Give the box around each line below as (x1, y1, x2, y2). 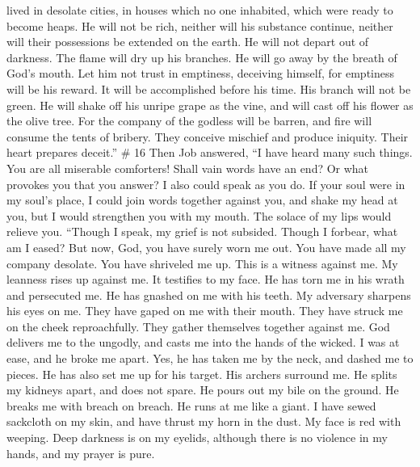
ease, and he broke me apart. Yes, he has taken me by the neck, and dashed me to (6, 350, 414, 367)
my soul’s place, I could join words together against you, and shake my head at (6, 191, 398, 208)
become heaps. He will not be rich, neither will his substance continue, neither (6, 17, 393, 34)
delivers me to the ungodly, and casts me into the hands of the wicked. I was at (6, 334, 400, 351)
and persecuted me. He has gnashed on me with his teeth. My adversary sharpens (6, 286, 411, 303)
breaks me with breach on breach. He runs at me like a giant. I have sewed (6, 397, 376, 414)
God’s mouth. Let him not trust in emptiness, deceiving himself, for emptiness (6, 65, 395, 82)
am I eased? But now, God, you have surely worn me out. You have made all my (6, 238, 406, 255)
